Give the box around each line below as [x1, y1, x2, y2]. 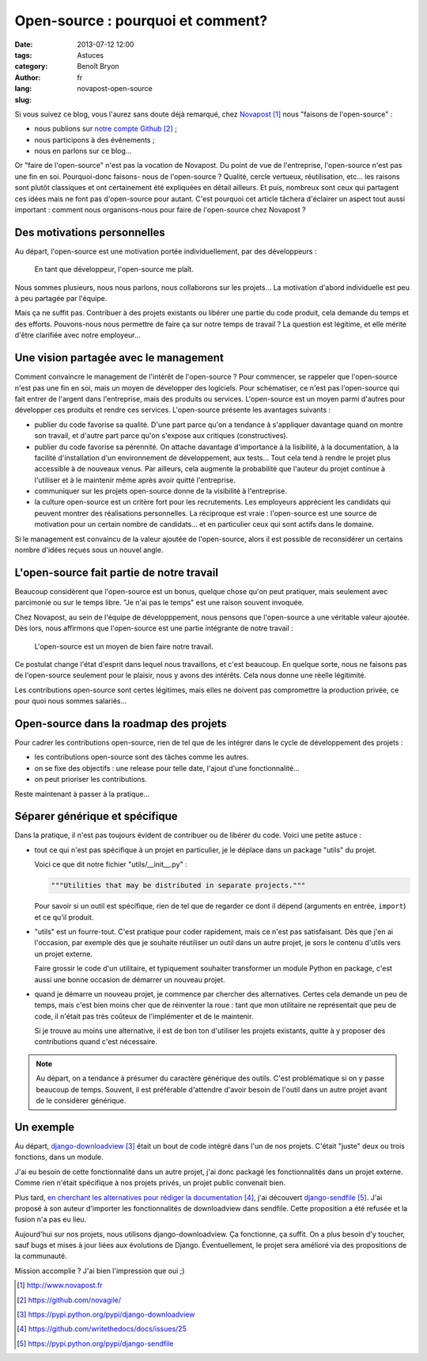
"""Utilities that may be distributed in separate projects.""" [51, 881, 306, 890]
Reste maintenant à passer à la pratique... [14, 789, 150, 799]
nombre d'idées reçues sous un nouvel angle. [14, 545, 164, 555]
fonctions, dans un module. [14, 1153, 104, 1162]
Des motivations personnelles [14, 226, 165, 239]
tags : [14, 50, 32, 59]
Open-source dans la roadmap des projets [14, 717, 227, 730]
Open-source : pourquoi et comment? [14, 12, 268, 29]
